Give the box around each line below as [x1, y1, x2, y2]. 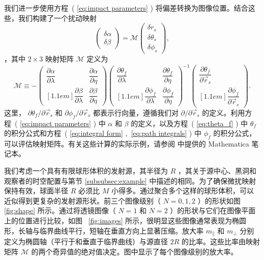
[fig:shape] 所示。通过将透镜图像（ [4, 205, 116, 216]
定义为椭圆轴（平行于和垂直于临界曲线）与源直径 [4, 236, 168, 247]
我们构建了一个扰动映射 [18, 12, 97, 23]
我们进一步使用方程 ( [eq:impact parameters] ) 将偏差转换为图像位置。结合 [4, 3, 248, 13]
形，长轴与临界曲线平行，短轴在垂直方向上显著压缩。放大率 [4, 225, 203, 236]
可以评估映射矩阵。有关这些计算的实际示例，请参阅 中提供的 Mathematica [4, 138, 249, 149]
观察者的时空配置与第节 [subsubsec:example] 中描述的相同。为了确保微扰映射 [4, 175, 256, 186]
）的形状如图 [197, 195, 241, 206]
